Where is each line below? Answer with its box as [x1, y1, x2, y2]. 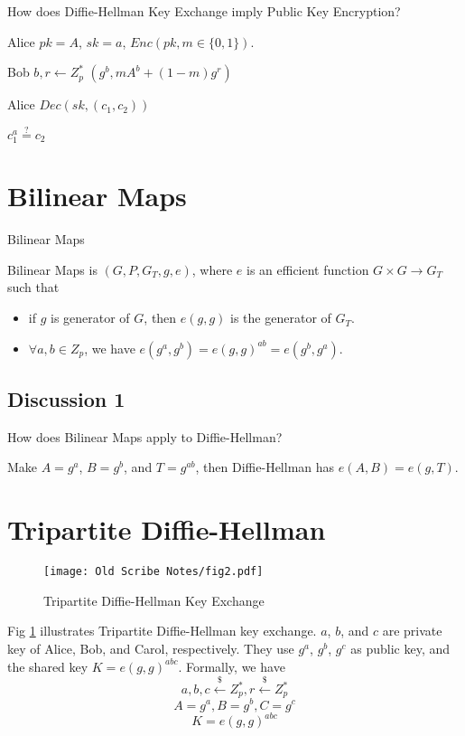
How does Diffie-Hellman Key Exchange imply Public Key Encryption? [7, 2, 401, 20]
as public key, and [350, 639, 450, 658]
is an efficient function [246, 259, 369, 278]
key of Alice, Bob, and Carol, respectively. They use [7, 639, 294, 658]
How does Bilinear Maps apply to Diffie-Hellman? [7, 427, 283, 446]
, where [191, 259, 233, 278]
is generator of [50, 308, 130, 327]
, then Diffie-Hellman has [195, 458, 335, 477]
